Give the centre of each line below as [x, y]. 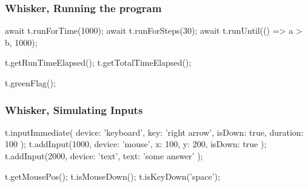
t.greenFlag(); [30, 83]
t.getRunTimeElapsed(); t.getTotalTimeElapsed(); [98, 62]
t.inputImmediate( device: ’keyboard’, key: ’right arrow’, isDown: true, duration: [154, 132]
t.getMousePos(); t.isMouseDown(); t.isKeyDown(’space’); [112, 176]
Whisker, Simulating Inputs [74, 109]
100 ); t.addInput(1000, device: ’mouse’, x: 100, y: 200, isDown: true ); [136, 144]
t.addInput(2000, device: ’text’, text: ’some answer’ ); [104, 156]
